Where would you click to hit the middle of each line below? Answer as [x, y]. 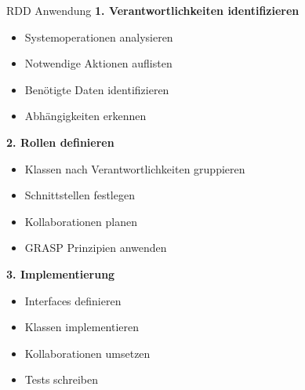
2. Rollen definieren [60, 142]
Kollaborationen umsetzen [87, 353]
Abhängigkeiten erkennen [85, 116]
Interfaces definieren [73, 300]
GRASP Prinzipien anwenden [96, 248]
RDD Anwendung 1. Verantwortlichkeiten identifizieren [153, 10]
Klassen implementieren [82, 327]
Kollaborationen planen [81, 221]
